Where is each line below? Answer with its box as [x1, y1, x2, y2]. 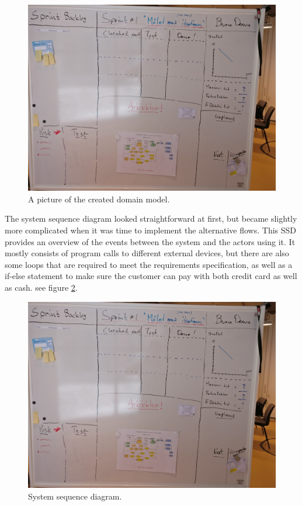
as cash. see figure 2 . [5, 281, 78, 294]
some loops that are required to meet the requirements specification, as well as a [5, 258, 293, 270]
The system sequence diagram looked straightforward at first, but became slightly [5, 212, 297, 225]
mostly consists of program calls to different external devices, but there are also [5, 247, 289, 259]
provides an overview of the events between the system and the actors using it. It [5, 235, 296, 247]
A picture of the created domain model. [28, 192, 170, 205]
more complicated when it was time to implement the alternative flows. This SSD [5, 224, 296, 236]
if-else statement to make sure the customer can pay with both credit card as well [5, 270, 297, 282]
